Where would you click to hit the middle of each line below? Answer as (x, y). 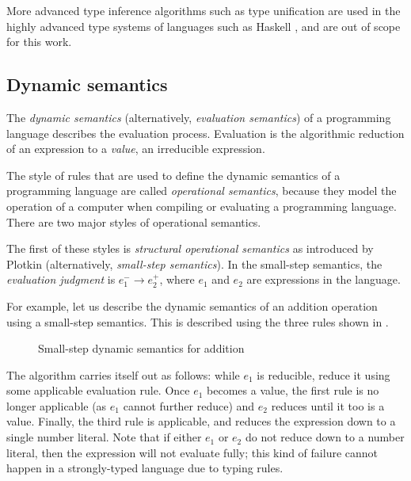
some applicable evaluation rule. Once (98, 390)
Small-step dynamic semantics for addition (141, 348)
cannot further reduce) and (189, 405)
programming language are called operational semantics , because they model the (202, 191)
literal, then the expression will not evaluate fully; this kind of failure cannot (192, 452)
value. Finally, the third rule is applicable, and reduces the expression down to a (201, 421)
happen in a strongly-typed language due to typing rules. (145, 468)
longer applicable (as (57, 405)
